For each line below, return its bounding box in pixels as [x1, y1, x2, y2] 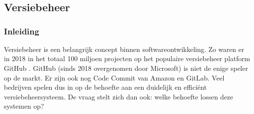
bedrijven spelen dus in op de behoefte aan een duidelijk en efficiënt [4, 82, 207, 92]
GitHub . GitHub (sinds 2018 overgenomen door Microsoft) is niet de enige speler [4, 63, 248, 73]
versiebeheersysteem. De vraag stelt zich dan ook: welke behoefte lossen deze [4, 91, 233, 101]
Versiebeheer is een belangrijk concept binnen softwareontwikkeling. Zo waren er [4, 44, 244, 54]
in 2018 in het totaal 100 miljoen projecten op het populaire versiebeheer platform [4, 53, 250, 64]
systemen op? [4, 101, 44, 111]
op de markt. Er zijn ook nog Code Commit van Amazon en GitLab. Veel [4, 72, 225, 82]
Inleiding [4, 25, 40, 37]
